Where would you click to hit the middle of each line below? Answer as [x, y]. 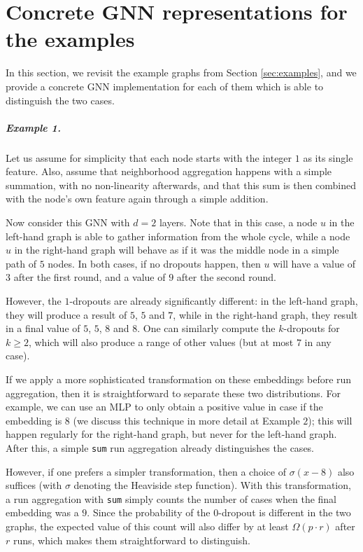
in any [318, 341]
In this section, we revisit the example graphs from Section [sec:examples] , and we [181, 73]
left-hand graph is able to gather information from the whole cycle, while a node [178, 236]
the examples [70, 39]
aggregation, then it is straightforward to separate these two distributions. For [173, 393]
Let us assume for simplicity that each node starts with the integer [149, 157]
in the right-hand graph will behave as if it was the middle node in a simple [177, 250]
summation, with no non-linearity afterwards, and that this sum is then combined [181, 185]
